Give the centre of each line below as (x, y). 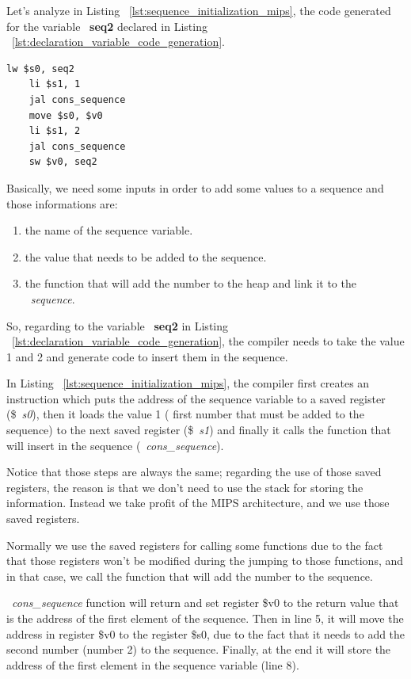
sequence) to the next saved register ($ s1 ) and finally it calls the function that (199, 430)
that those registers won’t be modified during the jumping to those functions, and (205, 561)
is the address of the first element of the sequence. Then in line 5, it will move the (205, 618)
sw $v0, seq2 (63, 162)
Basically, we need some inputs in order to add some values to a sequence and (195, 187)
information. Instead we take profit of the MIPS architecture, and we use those (198, 503)
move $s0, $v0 (66, 115)
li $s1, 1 (55, 84)
